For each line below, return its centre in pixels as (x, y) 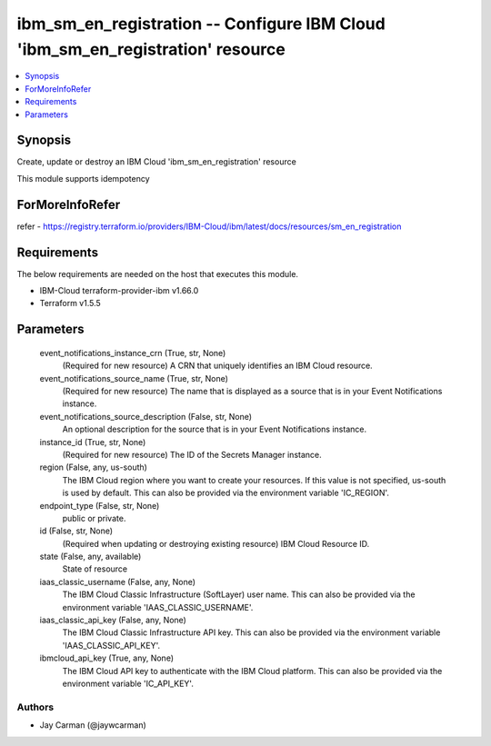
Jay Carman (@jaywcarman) (93, 725)
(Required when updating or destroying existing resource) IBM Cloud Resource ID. (216, 543)
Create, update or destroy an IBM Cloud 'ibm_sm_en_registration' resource (157, 162)
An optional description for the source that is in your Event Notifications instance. (215, 429)
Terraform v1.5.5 (70, 303)
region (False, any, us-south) (93, 467)
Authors (35, 707)
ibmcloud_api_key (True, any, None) (107, 658)
